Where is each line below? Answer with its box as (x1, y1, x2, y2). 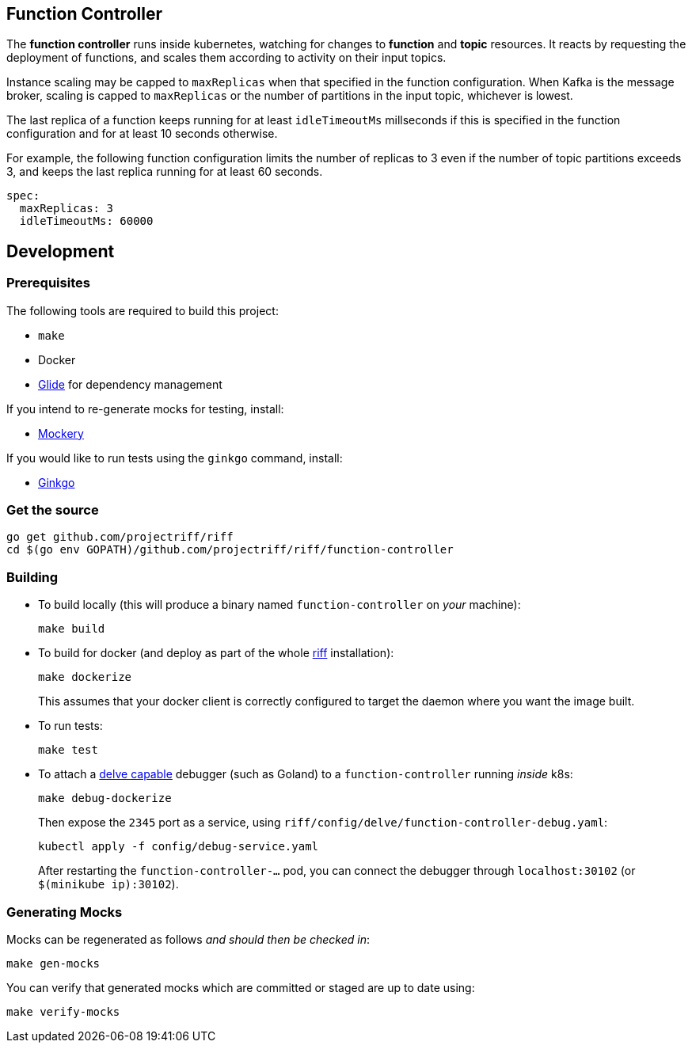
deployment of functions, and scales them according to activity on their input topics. (6, 51, 447, 65)
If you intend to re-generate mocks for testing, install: (6, 401, 284, 416)
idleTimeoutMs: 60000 (19, 215, 154, 228)
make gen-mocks (6, 956, 101, 970)
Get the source (6, 502, 99, 519)
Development (6, 241, 115, 261)
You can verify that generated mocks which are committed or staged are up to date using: (6, 980, 475, 994)
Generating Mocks (6, 903, 123, 920)
